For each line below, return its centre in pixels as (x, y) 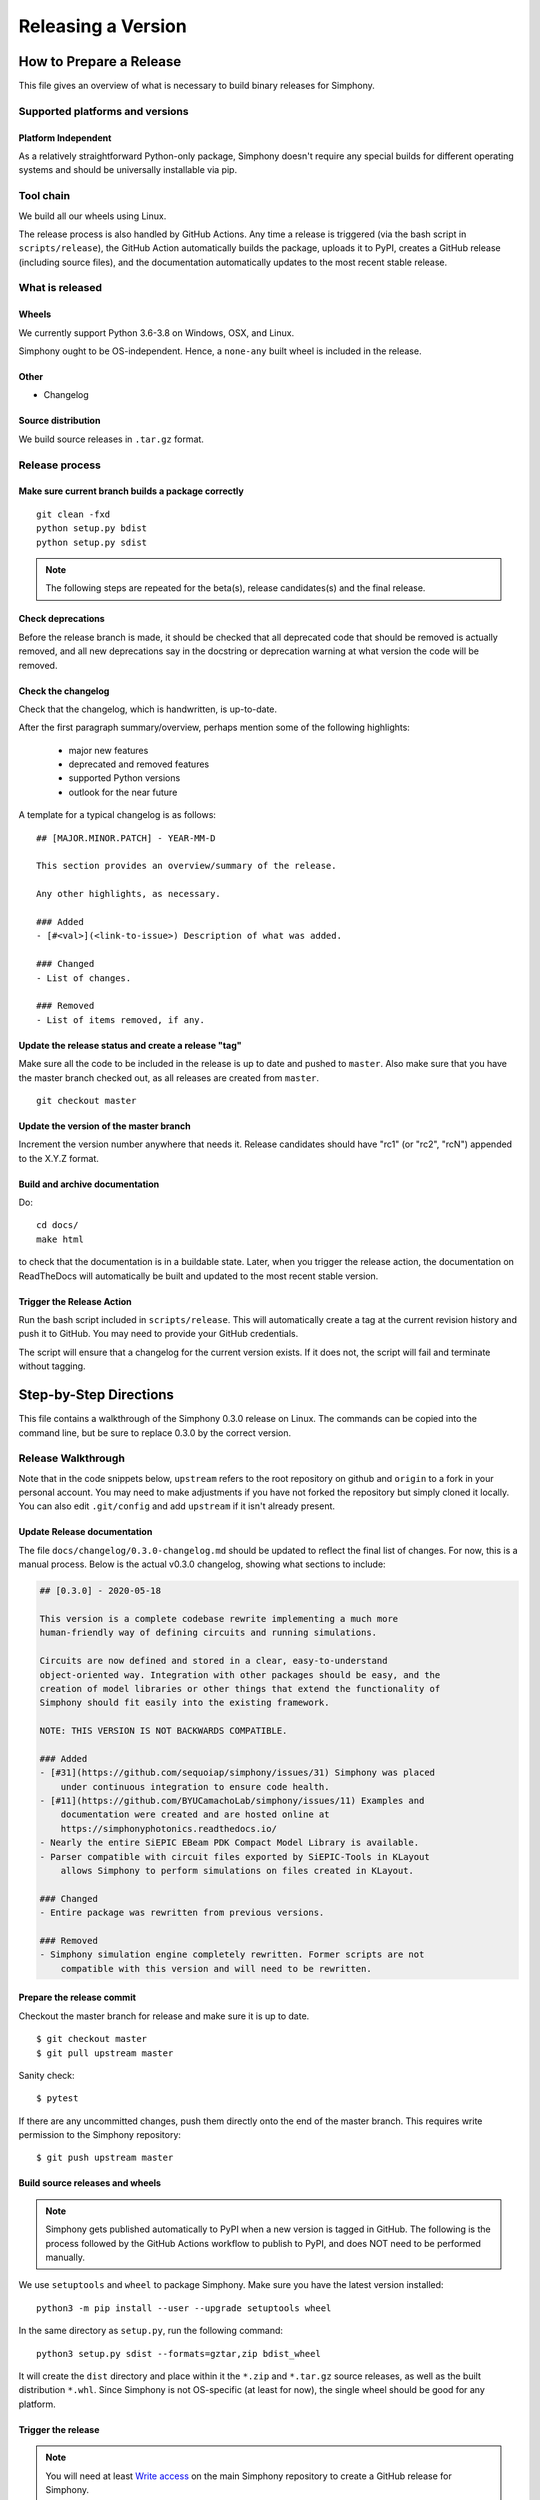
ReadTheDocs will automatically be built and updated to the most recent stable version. (198, 1276)
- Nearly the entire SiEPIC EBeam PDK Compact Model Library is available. (229, 1843)
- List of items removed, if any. (120, 1019)
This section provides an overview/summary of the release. (186, 866)
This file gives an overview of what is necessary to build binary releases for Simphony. (196, 86)
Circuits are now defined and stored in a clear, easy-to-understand (213, 1661)
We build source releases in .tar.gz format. (111, 439)
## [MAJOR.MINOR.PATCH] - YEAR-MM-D (126, 838)
